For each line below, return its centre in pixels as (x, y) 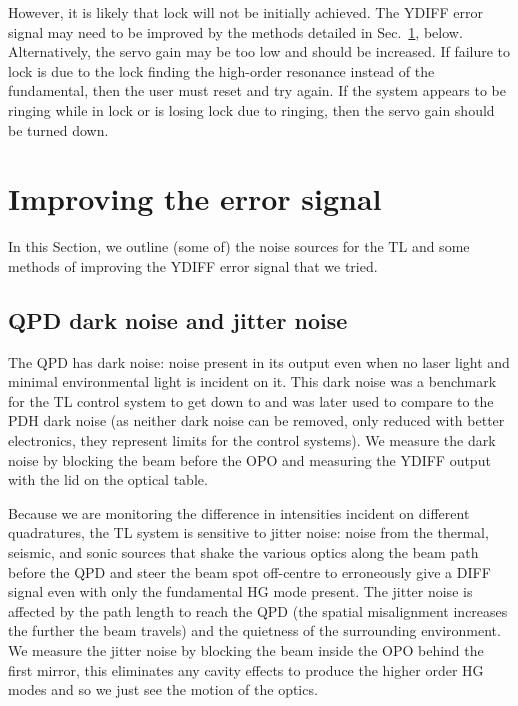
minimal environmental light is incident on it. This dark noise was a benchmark (252, 381)
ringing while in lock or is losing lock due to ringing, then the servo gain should (251, 109)
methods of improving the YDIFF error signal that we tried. (193, 265)
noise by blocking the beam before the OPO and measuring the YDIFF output (249, 459)
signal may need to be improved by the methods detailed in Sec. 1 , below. (235, 31)
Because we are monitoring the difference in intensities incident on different (239, 512)
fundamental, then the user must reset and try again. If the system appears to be (257, 90)
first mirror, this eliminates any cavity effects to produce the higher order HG (246, 669)
